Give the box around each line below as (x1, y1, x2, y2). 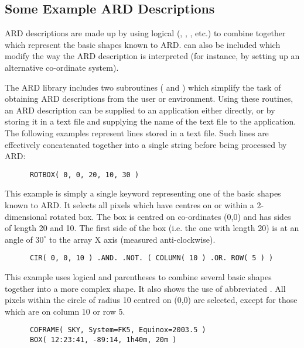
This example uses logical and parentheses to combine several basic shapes (5, 271, 272, 283)
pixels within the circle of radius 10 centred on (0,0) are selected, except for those (5, 294, 298, 306)
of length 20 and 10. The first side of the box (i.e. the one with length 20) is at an (5, 222, 299, 234)
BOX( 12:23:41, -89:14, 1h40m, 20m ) (29, 336, 177, 344)
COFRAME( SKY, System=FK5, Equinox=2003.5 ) (29, 326, 206, 335)
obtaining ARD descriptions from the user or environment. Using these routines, (5, 92, 293, 105)
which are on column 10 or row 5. (5, 305, 125, 317)
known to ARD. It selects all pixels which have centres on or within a (5, 198, 254, 211)
